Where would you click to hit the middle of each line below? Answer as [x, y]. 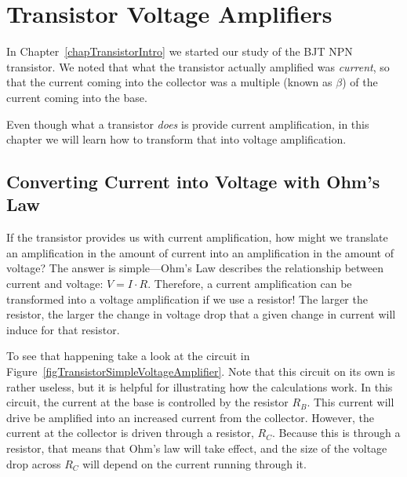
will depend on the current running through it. [194, 463]
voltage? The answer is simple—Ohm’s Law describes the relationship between [195, 268]
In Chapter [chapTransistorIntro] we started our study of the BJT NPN [180, 51]
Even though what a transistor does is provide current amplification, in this [188, 124]
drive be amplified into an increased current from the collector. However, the [190, 417]
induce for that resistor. [63, 329]
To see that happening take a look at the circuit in [128, 356]
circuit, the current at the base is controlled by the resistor [147, 402]
